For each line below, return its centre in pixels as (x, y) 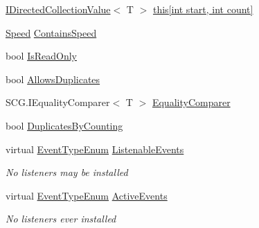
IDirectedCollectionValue (58, 9)
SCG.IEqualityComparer (58, 102)
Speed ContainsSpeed (51, 32)
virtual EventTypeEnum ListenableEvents (95, 149)
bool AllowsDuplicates (53, 79)
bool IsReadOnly (41, 56)
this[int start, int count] (203, 9)
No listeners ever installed (61, 219)
